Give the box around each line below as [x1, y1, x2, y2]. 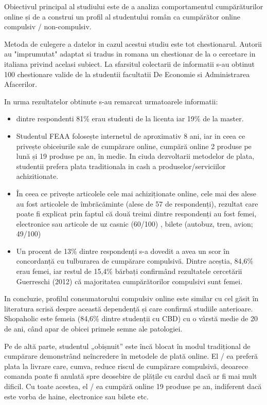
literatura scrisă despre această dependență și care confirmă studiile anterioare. [4, 303, 253, 314]
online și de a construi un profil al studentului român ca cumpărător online [4, 11, 240, 22]
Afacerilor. [4, 79, 37, 89]
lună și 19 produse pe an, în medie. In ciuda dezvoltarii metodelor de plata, [16, 151, 255, 161]
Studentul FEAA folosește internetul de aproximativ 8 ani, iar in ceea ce [16, 130, 245, 141]
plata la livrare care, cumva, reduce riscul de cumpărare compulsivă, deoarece [4, 360, 248, 371]
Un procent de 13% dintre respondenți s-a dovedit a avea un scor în [16, 245, 229, 256]
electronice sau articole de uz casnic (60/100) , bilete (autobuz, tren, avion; [16, 218, 253, 229]
